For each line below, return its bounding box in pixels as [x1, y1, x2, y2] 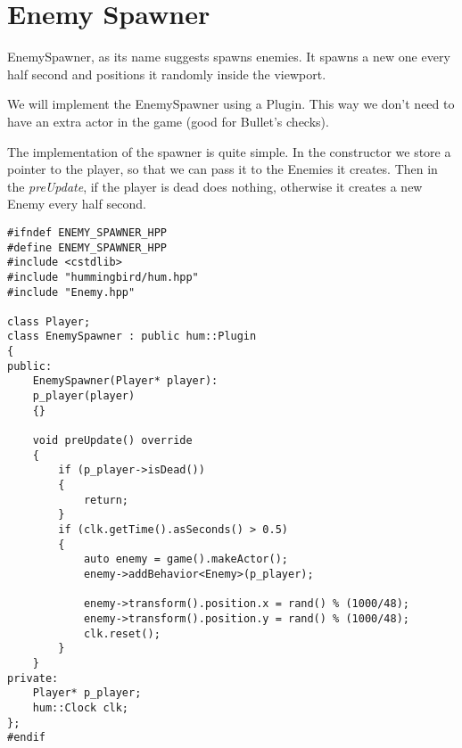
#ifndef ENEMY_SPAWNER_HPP [7, 226, 167, 239]
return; [83, 493, 129, 506]
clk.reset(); [83, 627, 161, 640]
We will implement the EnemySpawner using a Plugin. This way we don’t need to [7, 95, 455, 113]
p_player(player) [32, 390, 136, 403]
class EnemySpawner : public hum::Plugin [7, 330, 257, 343]
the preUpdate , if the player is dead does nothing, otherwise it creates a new [7, 177, 423, 195]
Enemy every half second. [7, 194, 146, 213]
